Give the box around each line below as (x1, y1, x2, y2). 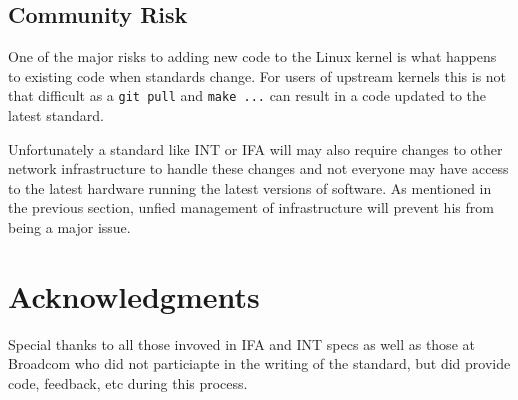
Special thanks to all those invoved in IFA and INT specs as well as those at (8, 333, 475, 354)
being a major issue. (8, 217, 131, 238)
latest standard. (8, 105, 104, 126)
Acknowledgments (8, 275, 260, 316)
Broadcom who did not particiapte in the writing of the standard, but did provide (8, 353, 511, 374)
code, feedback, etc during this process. (8, 372, 248, 393)
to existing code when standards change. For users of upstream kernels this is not (8, 65, 507, 86)
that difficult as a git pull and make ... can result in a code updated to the (8, 85, 486, 106)
